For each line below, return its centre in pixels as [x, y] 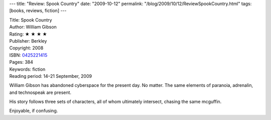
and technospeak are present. [40, 92]
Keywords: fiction [27, 69]
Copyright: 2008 [26, 48]
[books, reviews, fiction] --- [38, 11]
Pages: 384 [21, 62]
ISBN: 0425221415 [28, 55]
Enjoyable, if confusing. [34, 111]
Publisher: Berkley [28, 41]
